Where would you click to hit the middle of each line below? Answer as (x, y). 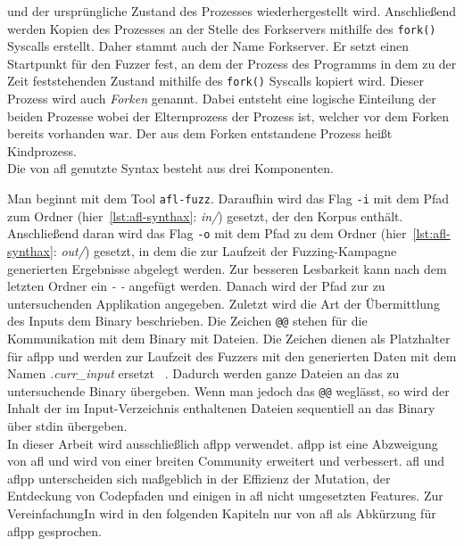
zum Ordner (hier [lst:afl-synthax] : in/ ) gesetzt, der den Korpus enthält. (205, 215)
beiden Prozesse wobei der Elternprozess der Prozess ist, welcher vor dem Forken (228, 116)
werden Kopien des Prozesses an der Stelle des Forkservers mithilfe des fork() (222, 28)
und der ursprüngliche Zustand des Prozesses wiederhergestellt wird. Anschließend (232, 11)
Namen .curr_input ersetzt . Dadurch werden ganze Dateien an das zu (203, 373)
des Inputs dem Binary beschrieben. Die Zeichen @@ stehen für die (187, 321)
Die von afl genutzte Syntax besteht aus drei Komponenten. (170, 168)
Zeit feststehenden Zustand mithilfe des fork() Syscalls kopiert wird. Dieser (215, 81)
